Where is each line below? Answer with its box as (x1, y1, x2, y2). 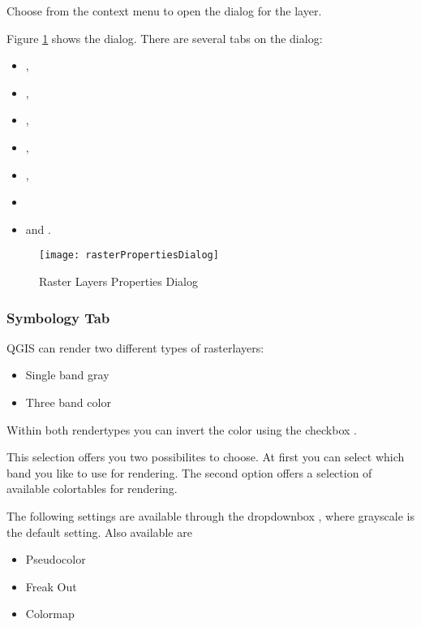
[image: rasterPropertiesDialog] (39, 249, 219, 262)
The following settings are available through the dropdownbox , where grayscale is (6, 507, 415, 524)
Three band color (25, 394, 111, 410)
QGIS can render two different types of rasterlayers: (6, 339, 264, 356)
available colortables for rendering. (6, 480, 178, 497)
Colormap (25, 605, 75, 622)
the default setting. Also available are (6, 523, 192, 540)
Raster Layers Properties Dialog (39, 273, 198, 289)
